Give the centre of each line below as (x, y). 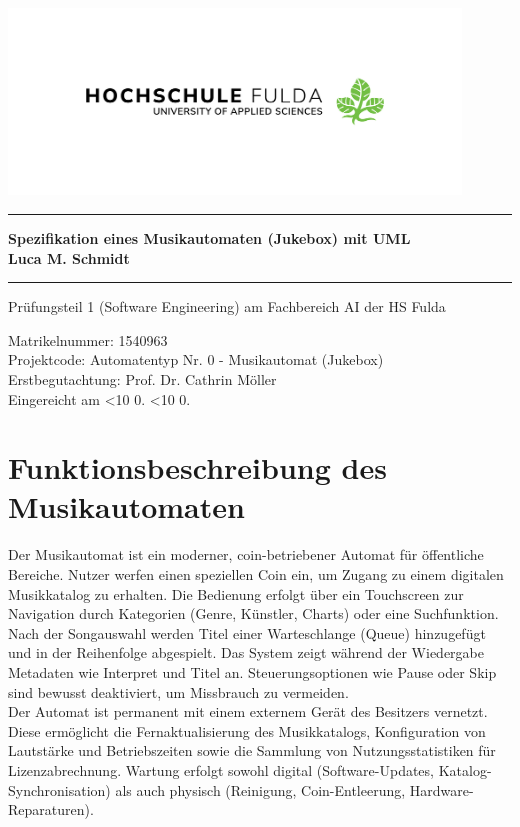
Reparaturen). (51, 809)
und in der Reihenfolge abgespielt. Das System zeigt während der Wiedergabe (246, 652)
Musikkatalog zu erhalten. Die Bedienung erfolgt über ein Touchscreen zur (236, 593)
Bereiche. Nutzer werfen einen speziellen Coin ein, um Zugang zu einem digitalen (256, 574)
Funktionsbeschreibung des (197, 467)
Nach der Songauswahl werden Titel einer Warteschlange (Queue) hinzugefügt (247, 632)
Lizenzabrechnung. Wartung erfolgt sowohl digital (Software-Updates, (221, 769)
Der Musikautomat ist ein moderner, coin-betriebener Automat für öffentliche (246, 554)
